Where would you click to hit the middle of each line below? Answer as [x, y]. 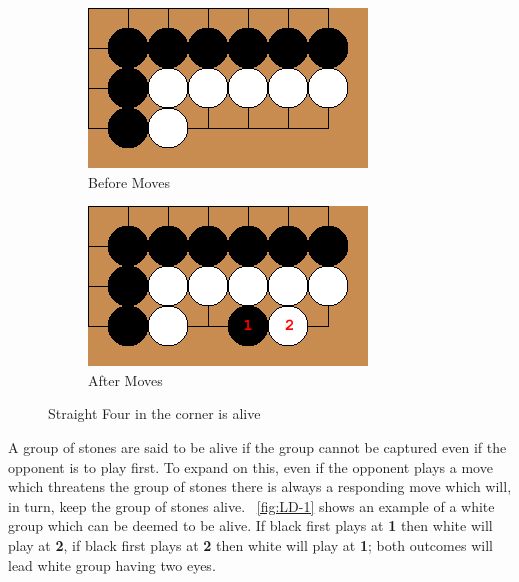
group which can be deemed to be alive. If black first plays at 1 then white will [250, 525]
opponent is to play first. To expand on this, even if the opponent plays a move [250, 466]
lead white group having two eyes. [112, 564]
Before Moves [129, 181]
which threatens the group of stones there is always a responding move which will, [260, 486]
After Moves [125, 379]
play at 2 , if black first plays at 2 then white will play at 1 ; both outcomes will [250, 544]
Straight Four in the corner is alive [154, 413]
